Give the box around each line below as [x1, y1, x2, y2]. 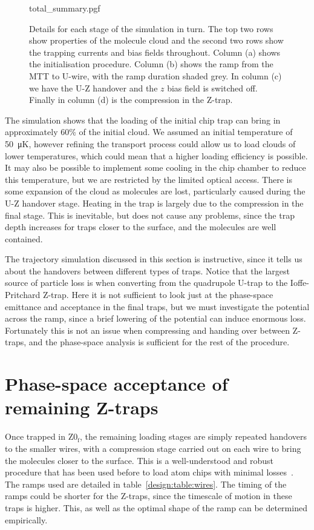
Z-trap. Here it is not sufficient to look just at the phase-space [42, 288, 273, 301]
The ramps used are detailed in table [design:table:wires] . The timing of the [5, 477, 287, 490]
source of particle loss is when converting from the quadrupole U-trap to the [5, 276, 288, 289]
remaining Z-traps [5, 395, 159, 420]
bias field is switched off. [167, 81, 258, 94]
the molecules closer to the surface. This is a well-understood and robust [5, 454, 273, 466]
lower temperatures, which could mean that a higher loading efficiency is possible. [5, 149, 308, 162]
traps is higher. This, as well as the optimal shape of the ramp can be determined [5, 501, 307, 514]
